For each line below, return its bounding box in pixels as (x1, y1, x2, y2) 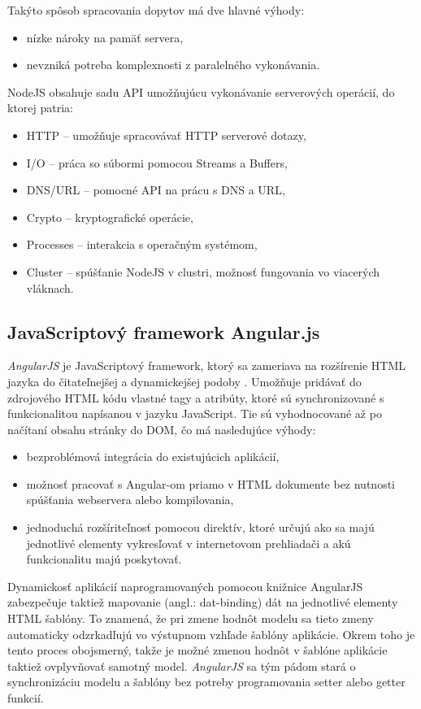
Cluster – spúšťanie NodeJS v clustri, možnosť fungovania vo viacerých (26, 263, 380, 280)
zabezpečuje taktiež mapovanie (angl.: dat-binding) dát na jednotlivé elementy (7, 594, 398, 611)
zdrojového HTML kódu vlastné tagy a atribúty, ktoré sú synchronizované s (7, 389, 384, 406)
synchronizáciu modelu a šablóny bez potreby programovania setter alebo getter (7, 673, 406, 690)
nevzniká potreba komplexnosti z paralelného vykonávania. (26, 56, 320, 73)
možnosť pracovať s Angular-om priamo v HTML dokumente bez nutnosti (26, 475, 395, 492)
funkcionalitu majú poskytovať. (26, 550, 182, 568)
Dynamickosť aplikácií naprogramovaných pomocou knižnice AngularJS (7, 577, 363, 594)
